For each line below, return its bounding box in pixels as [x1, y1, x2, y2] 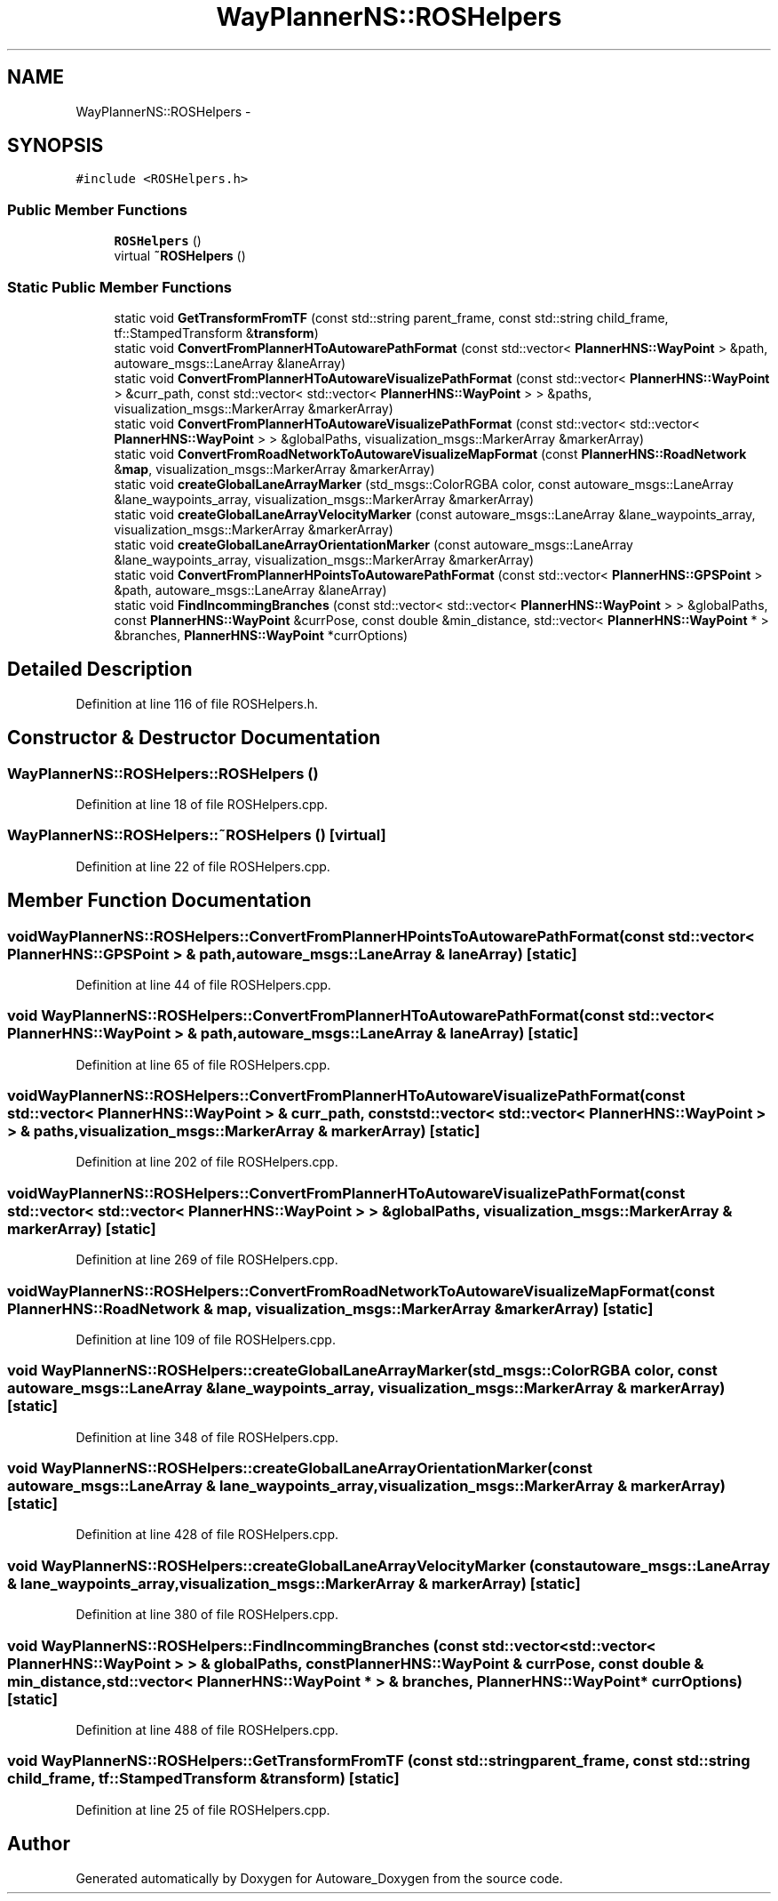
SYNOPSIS [7, 134, 104, 157]
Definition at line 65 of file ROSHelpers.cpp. [75, 1056, 330, 1072]
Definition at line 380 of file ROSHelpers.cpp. [75, 1607, 338, 1623]
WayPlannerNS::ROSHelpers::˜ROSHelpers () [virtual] [7, 826, 386, 845]
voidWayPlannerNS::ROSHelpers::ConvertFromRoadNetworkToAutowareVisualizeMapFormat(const [7, 1281, 715, 1300]
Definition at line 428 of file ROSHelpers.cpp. [75, 1527, 339, 1543]
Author [7, 1833, 70, 1856]
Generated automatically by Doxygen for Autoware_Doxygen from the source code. [75, 1870, 563, 1886]
